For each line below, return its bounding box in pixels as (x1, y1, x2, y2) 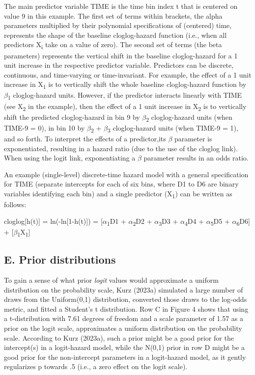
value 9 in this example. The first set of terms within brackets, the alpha (4, 10, 223, 21)
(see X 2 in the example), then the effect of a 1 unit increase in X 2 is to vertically (4, 101, 247, 112)
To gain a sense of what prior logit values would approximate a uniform (4, 275, 219, 285)
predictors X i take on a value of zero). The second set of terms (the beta (4, 39, 222, 51)
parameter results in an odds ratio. (143, 153, 249, 163)
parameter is (174, 133, 212, 143)
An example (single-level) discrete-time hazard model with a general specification (4, 169, 249, 179)
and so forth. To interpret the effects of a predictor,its (4, 133, 166, 143)
